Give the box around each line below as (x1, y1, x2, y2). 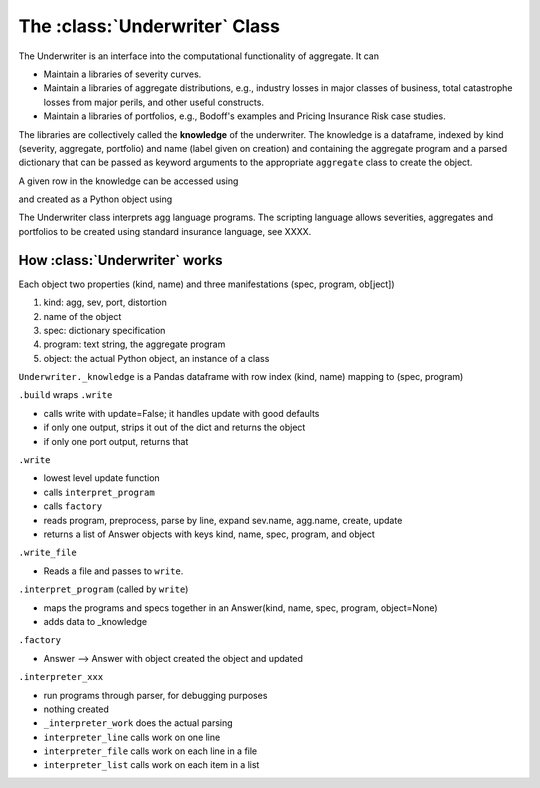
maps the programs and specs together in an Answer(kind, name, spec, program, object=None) (43, 601, 439, 614)
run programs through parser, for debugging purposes (43, 689, 268, 701)
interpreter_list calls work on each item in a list (43, 759, 260, 771)
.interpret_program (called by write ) (18, 583, 189, 595)
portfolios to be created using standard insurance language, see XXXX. (18, 225, 312, 237)
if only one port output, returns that (43, 435, 189, 447)
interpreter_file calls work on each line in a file (43, 745, 258, 757)
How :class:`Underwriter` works (18, 251, 224, 269)
